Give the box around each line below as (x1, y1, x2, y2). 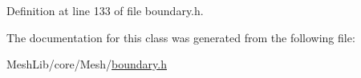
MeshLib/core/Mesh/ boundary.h (6, 56, 167, 72)
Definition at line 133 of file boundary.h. (6, 2, 204, 18)
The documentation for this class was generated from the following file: (6, 29, 355, 45)
